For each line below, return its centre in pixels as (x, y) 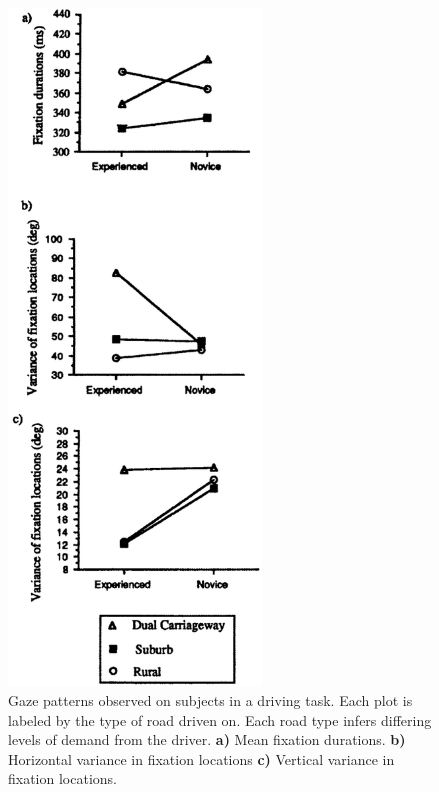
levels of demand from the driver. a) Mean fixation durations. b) (207, 739)
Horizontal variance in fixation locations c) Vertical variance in (201, 758)
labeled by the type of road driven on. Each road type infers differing (220, 719)
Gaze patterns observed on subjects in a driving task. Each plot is (210, 699)
